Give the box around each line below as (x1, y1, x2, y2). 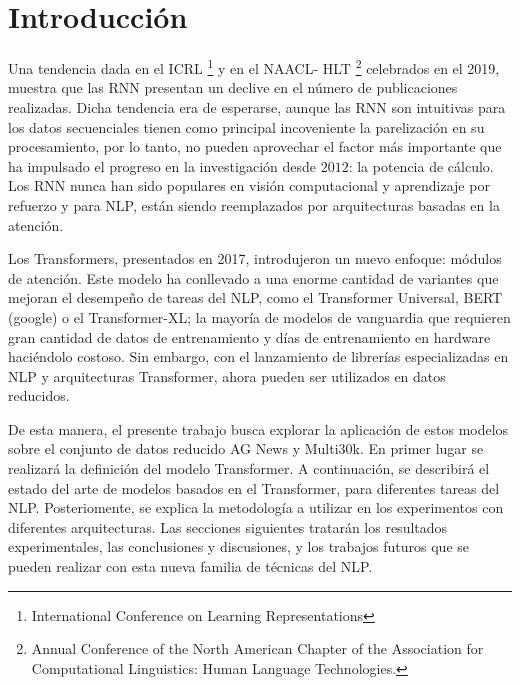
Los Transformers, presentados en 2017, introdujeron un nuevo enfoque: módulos (8, 248, 502, 269)
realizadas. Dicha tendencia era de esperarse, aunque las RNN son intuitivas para (8, 96, 506, 117)
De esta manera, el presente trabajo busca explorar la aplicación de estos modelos (8, 418, 509, 439)
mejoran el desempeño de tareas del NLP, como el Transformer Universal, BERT (8, 287, 503, 308)
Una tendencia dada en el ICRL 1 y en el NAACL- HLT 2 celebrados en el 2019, (8, 55, 500, 78)
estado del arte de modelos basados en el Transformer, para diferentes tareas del (8, 477, 500, 498)
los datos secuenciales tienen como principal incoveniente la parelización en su (8, 116, 485, 137)
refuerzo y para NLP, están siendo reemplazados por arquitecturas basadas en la (8, 194, 500, 215)
